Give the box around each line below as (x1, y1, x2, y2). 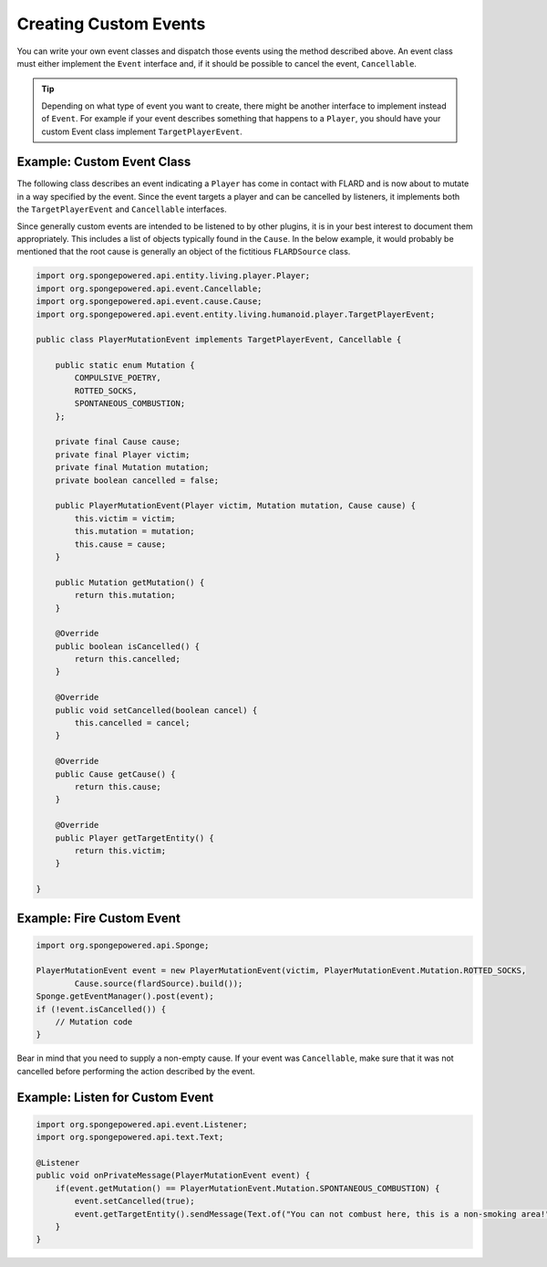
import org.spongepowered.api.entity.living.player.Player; (36, 270, 311, 281)
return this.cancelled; (74, 654, 181, 665)
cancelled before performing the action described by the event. (16, 1065, 255, 1076)
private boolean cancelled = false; (55, 475, 219, 486)
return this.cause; (74, 781, 161, 791)
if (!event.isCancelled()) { (36, 1004, 167, 1014)
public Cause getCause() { (55, 769, 177, 780)
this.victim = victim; (74, 513, 177, 524)
